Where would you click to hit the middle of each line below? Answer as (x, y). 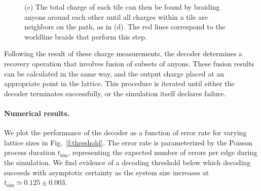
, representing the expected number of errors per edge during (163, 152)
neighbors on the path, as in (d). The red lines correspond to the (125, 27)
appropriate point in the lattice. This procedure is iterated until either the (119, 83)
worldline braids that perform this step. (86, 36)
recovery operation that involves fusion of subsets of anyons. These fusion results (129, 63)
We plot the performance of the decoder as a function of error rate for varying (125, 132)
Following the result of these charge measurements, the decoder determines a (123, 53)
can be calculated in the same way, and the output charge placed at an (114, 73)
